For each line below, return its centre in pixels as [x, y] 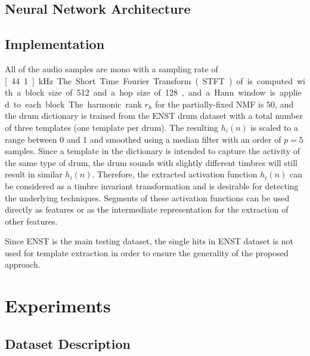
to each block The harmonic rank [77, 104]
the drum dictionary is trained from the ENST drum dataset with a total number [154, 116]
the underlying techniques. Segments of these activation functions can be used [147, 197]
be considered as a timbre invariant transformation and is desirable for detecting [152, 185]
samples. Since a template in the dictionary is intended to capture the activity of [152, 151]
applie [291, 92]
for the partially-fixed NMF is [210, 104]
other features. [31, 221]
